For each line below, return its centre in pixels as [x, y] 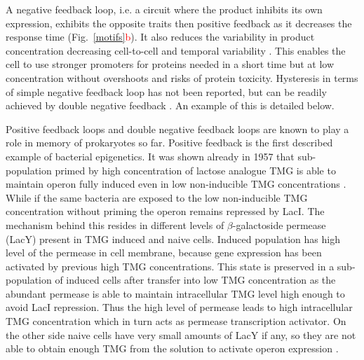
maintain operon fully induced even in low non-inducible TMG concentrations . [176, 184]
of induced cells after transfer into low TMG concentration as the [195, 280]
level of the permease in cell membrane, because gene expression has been [164, 252]
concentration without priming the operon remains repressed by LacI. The [165, 211]
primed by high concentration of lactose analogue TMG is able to [195, 170]
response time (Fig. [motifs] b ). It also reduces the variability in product [160, 37]
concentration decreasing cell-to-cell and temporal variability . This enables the [176, 50]
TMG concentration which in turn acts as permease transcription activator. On [176, 321]
